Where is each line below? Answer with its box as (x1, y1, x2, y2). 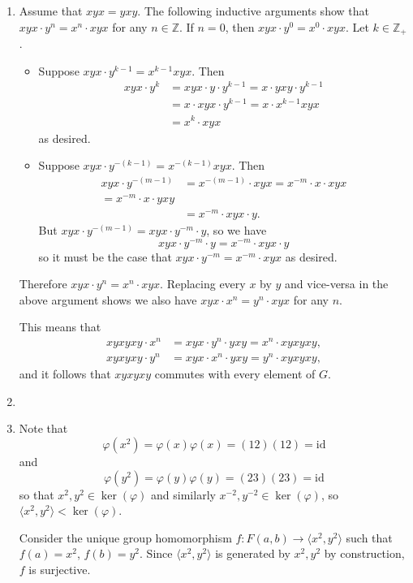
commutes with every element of (154, 365, 316, 382)
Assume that (19, 2, 83, 19)
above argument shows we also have (19, 291, 197, 308)
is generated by (215, 545, 290, 562)
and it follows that (19, 365, 111, 382)
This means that (19, 318, 101, 335)
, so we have (206, 222, 267, 239)
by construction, (324, 545, 405, 562)
